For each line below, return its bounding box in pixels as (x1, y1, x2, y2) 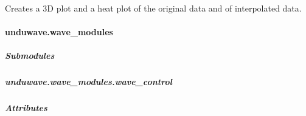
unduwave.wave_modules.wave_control (5, 75, 172, 88)
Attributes (5, 101, 47, 114)
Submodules (5, 49, 55, 62)
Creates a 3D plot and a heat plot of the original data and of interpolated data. (5, 2, 302, 14)
